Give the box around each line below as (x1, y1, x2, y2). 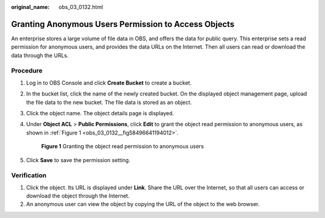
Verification (11, 171, 47, 180)
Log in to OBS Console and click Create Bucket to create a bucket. (26, 79, 192, 86)
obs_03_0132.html (58, 4, 104, 10)
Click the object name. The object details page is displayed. (26, 110, 175, 117)
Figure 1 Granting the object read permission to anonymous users (41, 143, 204, 150)
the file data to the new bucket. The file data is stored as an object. (26, 98, 192, 106)
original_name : (11, 4, 50, 10)
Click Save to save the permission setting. (26, 156, 131, 163)
